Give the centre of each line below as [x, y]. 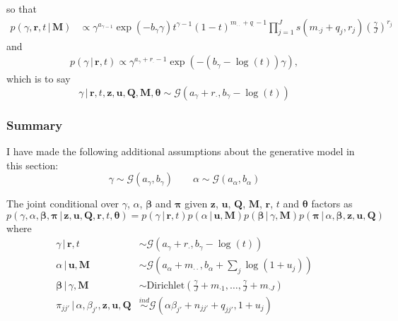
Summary [35, 125]
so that [22, 8]
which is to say [39, 79]
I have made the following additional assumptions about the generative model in [181, 151]
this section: [33, 165]
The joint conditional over [63, 204]
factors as [332, 204]
